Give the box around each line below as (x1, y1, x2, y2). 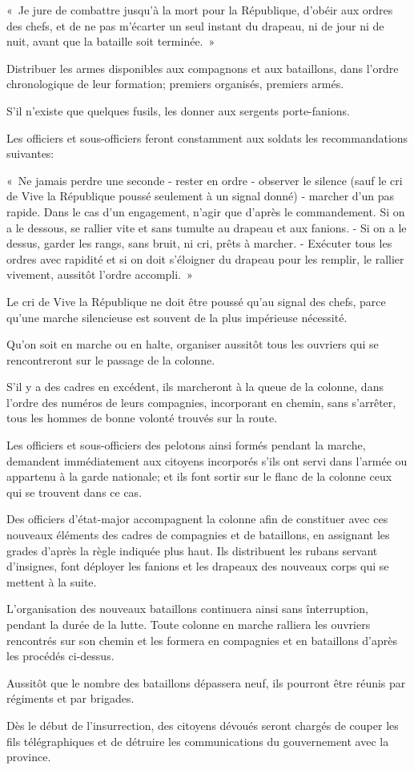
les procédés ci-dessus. (6, 647, 115, 664)
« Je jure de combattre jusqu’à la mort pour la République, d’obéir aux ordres (6, 2, 393, 18)
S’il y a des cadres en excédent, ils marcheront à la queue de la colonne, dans (6, 378, 384, 395)
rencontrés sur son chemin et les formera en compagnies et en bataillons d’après (6, 631, 397, 648)
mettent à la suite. (6, 573, 97, 590)
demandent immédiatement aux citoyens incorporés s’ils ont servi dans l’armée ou (6, 452, 408, 469)
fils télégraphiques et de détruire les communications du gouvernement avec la (6, 732, 389, 749)
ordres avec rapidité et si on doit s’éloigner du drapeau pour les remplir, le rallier (6, 250, 404, 267)
